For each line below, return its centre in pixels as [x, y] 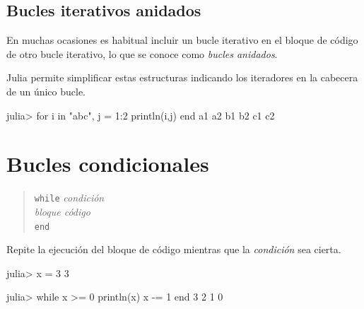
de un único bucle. [46, 91]
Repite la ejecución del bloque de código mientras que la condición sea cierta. [174, 249]
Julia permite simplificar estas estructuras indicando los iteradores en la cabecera [182, 77]
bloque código [62, 211]
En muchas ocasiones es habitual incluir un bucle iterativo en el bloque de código [182, 40]
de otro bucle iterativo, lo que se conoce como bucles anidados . [142, 53]
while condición [69, 198]
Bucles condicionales [108, 164]
